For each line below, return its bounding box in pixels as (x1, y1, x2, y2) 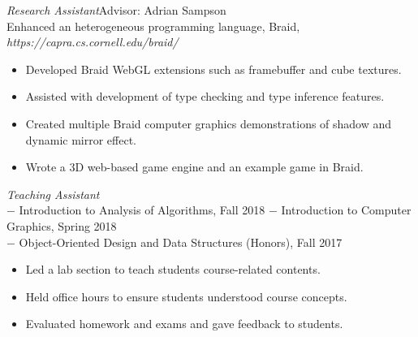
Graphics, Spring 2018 (6, 217, 117, 234)
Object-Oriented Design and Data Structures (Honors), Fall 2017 (19, 233, 343, 250)
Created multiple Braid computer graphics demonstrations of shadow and (25, 114, 392, 132)
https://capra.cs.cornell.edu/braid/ (6, 33, 179, 50)
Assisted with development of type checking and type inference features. (25, 88, 385, 105)
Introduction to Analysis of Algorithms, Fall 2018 (19, 201, 265, 218)
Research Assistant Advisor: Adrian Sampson (6, 2, 226, 18)
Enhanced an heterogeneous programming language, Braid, (6, 17, 300, 34)
